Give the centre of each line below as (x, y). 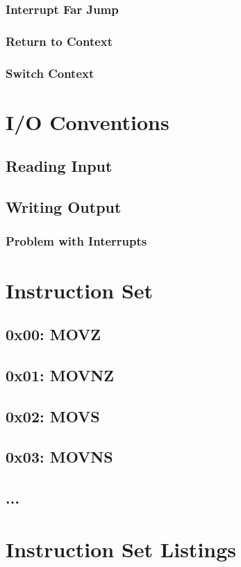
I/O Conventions (88, 121)
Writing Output (64, 207)
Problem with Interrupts (76, 241)
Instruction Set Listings (121, 549)
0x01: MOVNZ (60, 375)
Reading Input (59, 166)
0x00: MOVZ (53, 334)
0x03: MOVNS (59, 457)
